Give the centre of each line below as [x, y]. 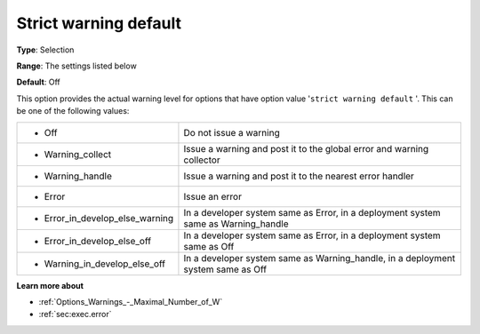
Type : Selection [45, 50]
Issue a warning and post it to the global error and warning [306, 148]
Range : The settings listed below [76, 66]
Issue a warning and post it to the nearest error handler [299, 176]
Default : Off [39, 82]
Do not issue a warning [232, 132]
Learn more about [50, 285]
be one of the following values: [73, 111]
